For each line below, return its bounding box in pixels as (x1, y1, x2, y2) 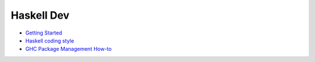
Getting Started (25, 29, 62, 36)
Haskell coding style (25, 37, 74, 44)
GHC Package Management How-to (25, 46, 112, 53)
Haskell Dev (10, 9, 70, 22)
